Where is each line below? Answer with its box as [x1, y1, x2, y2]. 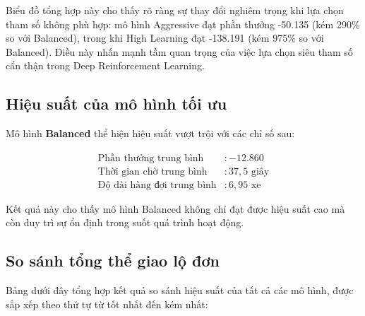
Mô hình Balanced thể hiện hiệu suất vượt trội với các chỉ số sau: [6, 126, 295, 141]
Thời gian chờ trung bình [97, 166, 208, 177]
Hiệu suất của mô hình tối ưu [6, 93, 227, 115]
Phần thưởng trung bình [97, 153, 204, 163]
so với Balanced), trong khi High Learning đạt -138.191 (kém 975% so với [6, 30, 324, 45]
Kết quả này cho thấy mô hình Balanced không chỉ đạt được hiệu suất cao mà [6, 201, 345, 216]
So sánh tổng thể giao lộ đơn [6, 250, 220, 271]
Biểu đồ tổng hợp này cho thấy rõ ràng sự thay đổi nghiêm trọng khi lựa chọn [6, 3, 344, 17]
